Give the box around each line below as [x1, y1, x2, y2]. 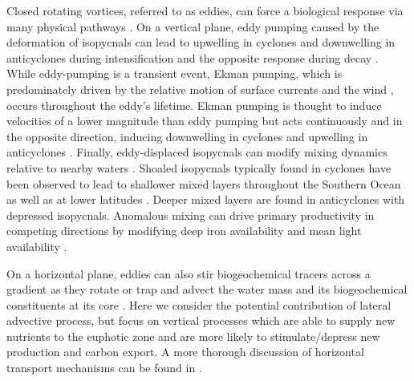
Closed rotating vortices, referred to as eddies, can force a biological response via [6, 2, 404, 18]
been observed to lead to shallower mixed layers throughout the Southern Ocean [6, 175, 401, 192]
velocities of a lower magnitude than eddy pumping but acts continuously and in [6, 112, 403, 129]
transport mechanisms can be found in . [6, 359, 202, 376]
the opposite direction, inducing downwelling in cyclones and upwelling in [6, 128, 368, 144]
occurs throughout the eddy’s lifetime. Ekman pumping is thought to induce [6, 96, 382, 113]
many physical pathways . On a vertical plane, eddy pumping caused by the [6, 18, 379, 34]
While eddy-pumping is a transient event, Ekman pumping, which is [6, 65, 343, 82]
